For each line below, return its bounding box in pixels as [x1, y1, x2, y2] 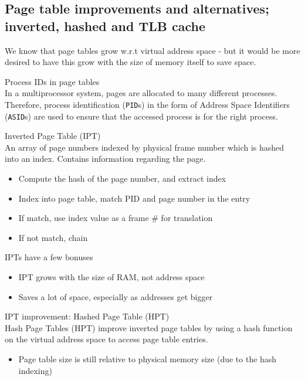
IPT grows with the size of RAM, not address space [18, 271, 205, 283]
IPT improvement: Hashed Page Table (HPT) [5, 310, 170, 322]
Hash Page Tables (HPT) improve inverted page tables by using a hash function [5, 321, 293, 334]
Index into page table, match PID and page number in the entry [18, 192, 250, 204]
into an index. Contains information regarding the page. [5, 152, 206, 165]
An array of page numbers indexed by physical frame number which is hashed [5, 141, 284, 153]
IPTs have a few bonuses [5, 251, 93, 263]
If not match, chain [18, 231, 88, 243]
